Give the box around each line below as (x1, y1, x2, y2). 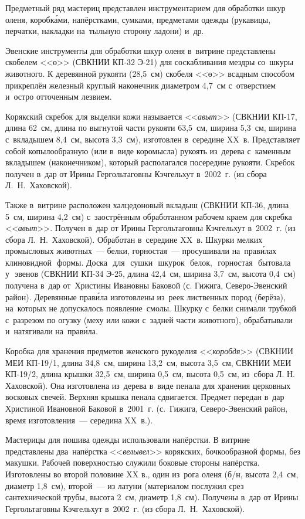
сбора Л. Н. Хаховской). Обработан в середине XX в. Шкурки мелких (5, 233, 263, 245)
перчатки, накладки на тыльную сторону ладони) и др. (5, 25, 204, 37)
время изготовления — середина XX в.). (5, 413, 153, 426)
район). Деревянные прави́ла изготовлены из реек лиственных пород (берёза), (5, 290, 286, 303)
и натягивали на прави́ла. (5, 325, 98, 337)
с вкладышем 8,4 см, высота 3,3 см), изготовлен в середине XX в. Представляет (5, 133, 300, 145)
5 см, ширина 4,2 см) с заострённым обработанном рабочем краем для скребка (5, 210, 292, 222)
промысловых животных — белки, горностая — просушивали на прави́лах (5, 245, 277, 257)
